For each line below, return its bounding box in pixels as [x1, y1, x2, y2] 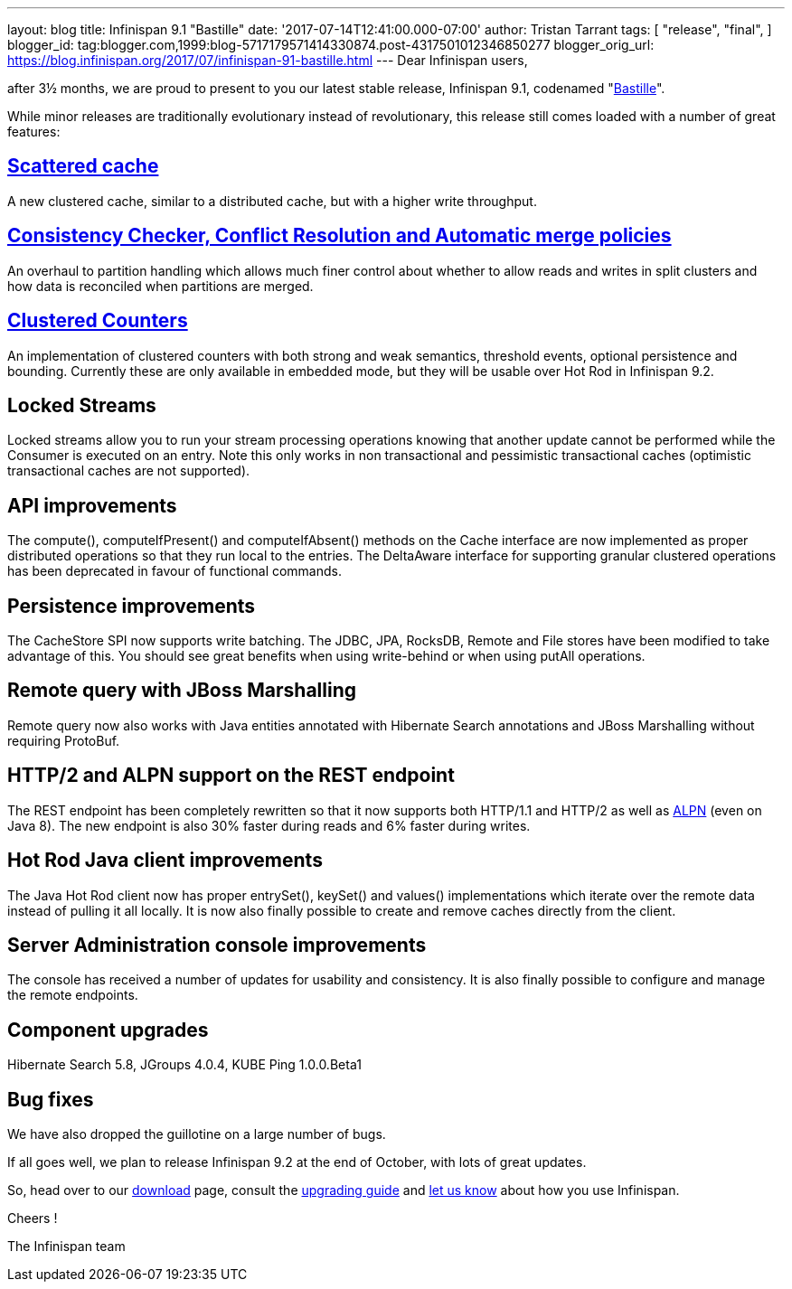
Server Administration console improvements [7, 934, 427, 957]
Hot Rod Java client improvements [7, 849, 323, 872]
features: [7, 124, 61, 139]
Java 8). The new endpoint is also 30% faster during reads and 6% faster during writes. [7, 817, 531, 833]
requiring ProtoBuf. [7, 732, 120, 748]
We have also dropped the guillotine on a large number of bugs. [7, 1126, 386, 1143]
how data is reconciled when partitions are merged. [7, 278, 314, 294]
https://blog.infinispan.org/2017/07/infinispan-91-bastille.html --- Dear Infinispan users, [7, 52, 528, 68]
